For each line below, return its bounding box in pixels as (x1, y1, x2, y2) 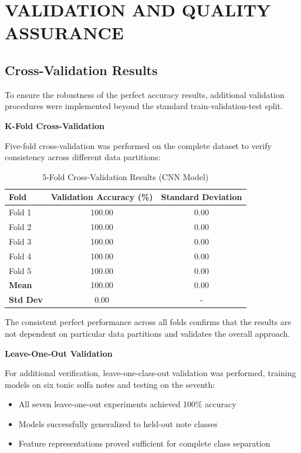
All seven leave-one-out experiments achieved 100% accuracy (18, 398, 236, 410)
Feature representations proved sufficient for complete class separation (18, 437, 270, 449)
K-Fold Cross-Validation (5, 119, 105, 131)
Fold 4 (9, 249, 32, 262)
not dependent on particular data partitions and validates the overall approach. (5, 327, 290, 339)
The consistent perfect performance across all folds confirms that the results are (5, 316, 292, 328)
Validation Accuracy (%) (50, 191, 153, 203)
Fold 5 (9, 264, 32, 276)
